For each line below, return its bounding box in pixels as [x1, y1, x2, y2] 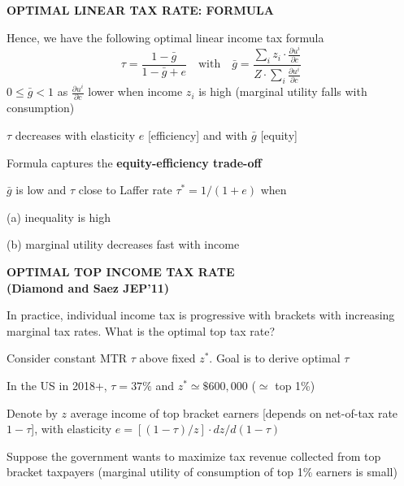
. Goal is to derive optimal [209, 349, 341, 367]
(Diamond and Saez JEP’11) [7, 279, 170, 296]
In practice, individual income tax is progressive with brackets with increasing [7, 306, 395, 323]
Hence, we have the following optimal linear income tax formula [7, 28, 324, 46]
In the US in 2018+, [7, 376, 107, 393]
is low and [15, 181, 67, 198]
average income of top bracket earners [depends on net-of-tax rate [70, 404, 398, 421]
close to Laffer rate [78, 181, 172, 198]
